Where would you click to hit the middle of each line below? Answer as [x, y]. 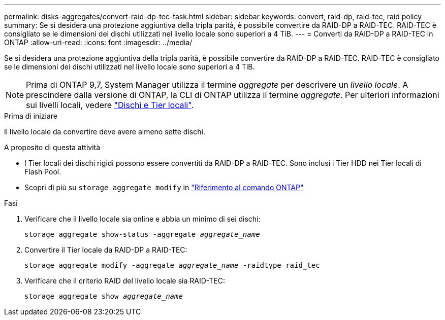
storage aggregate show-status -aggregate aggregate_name [142, 234]
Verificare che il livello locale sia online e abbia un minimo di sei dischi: [142, 219]
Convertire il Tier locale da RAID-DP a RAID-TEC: [106, 250]
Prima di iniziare [31, 116]
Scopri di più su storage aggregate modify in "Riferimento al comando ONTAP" [164, 187]
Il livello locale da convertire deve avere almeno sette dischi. [105, 132]
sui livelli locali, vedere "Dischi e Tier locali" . [110, 105]
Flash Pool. [43, 172]
